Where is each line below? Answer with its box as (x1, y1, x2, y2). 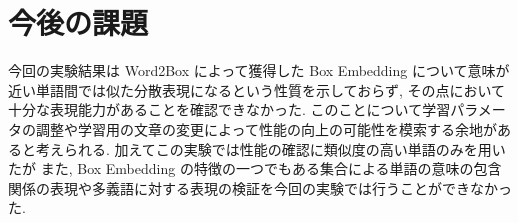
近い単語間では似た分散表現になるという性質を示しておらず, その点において (8, 79, 506, 100)
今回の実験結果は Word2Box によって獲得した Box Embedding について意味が (8, 60, 510, 81)
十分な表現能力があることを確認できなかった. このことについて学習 (8, 99, 451, 120)
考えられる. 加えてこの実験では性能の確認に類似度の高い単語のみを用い (35, 138, 506, 159)
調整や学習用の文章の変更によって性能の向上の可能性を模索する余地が (35, 118, 497, 139)
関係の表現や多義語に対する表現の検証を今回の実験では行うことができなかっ (8, 177, 512, 198)
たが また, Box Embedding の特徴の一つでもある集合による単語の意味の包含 (8, 158, 502, 179)
